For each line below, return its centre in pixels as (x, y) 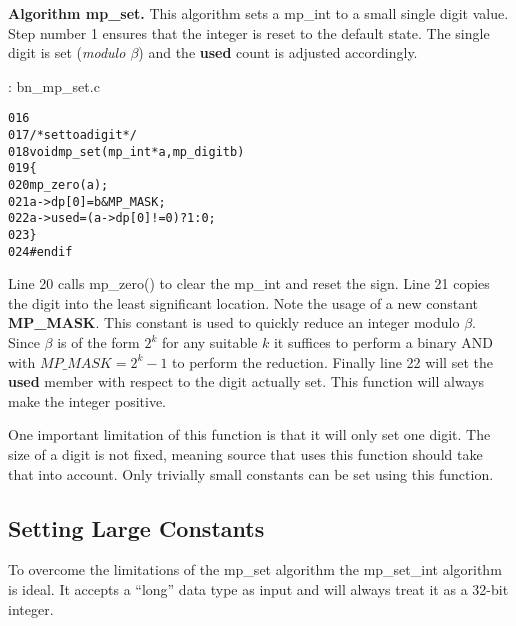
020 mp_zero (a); (58, 185)
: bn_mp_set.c (54, 85)
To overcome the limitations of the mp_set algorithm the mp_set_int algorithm (255, 569)
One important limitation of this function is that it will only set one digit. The (249, 434)
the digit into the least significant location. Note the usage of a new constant (243, 302)
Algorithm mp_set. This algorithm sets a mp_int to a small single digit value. (258, 13)
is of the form (98, 342)
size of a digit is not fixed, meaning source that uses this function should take (245, 454)
